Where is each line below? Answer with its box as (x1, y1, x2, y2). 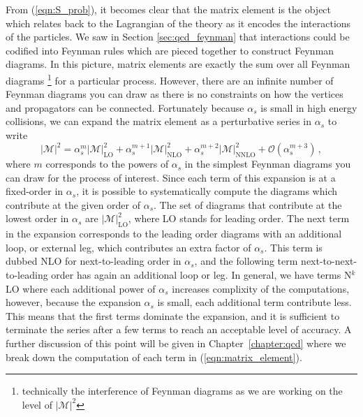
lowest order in (6, 211, 69, 226)
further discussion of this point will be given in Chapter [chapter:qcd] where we (6, 336, 346, 351)
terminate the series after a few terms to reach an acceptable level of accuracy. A (6, 322, 352, 337)
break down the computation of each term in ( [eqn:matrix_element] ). (6, 349, 302, 364)
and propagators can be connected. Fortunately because (6, 100, 244, 115)
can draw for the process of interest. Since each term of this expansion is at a (6, 170, 336, 184)
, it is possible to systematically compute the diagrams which (76, 184, 337, 198)
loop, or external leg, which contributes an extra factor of (6, 240, 251, 254)
